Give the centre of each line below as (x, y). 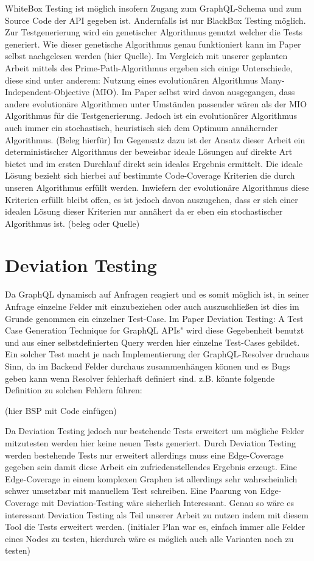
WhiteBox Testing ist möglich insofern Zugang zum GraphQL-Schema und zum (153, 8)
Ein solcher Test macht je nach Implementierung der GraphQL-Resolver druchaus (157, 354)
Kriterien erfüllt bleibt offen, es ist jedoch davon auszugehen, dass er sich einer (152, 199)
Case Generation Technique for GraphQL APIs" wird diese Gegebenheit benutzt (155, 330)
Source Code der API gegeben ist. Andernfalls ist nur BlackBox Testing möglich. (155, 20)
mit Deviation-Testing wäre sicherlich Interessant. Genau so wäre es (168, 502)
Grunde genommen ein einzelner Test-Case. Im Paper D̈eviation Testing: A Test (154, 318)
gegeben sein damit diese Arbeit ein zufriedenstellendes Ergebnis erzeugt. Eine (151, 467)
